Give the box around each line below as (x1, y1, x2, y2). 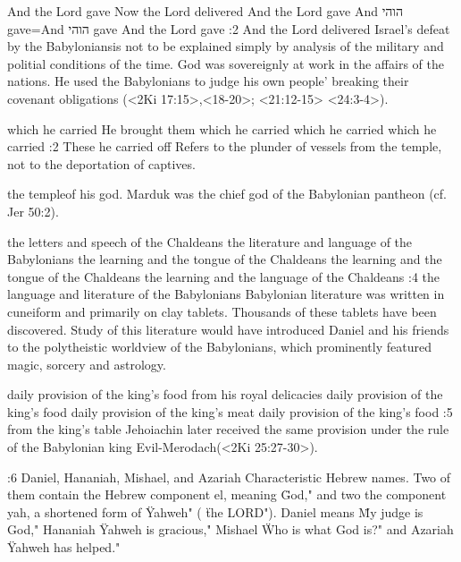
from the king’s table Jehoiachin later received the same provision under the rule (7, 420, 449, 439)
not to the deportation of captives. (7, 154, 196, 173)
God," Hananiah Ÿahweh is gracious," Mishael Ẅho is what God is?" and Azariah (7, 520, 454, 539)
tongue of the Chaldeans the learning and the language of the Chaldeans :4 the (7, 267, 440, 285)
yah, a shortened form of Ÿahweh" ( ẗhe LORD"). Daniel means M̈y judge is (7, 502, 423, 521)
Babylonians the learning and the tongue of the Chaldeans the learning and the (7, 250, 442, 268)
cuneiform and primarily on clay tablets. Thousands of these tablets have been (7, 302, 437, 320)
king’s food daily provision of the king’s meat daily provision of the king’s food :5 (7, 402, 453, 421)
